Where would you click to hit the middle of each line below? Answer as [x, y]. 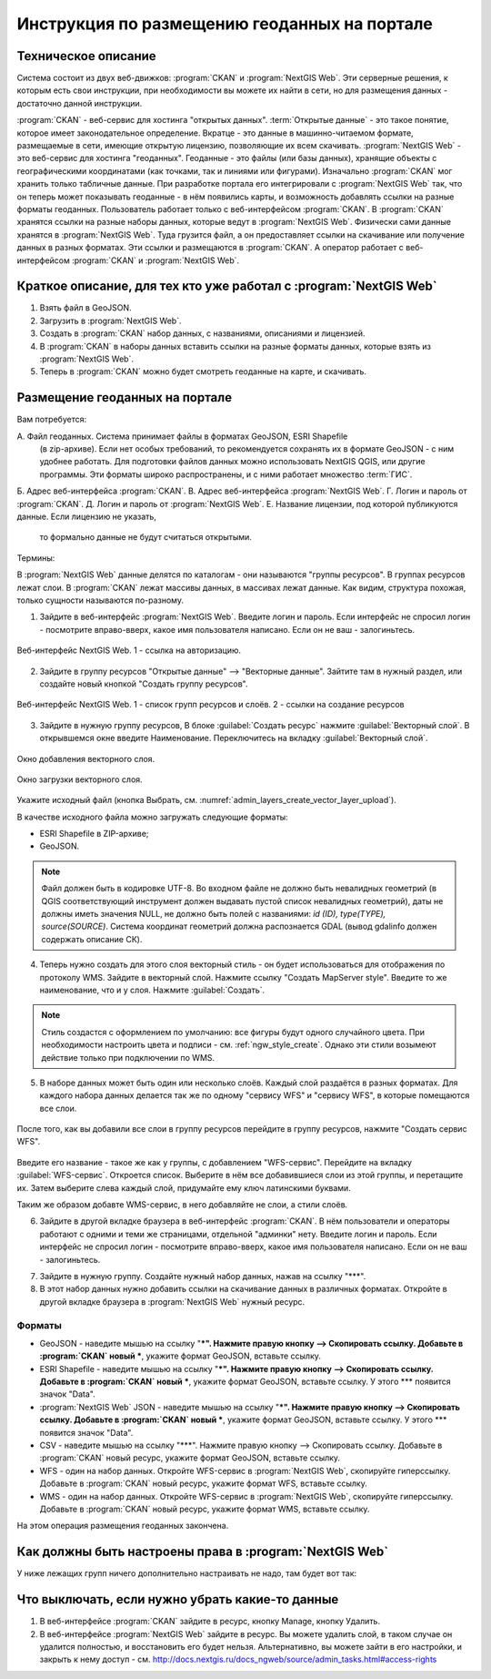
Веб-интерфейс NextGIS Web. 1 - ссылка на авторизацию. [129, 650]
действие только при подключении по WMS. [128, 1057]
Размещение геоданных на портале [124, 397]
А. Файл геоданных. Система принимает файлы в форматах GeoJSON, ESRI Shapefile [182, 436]
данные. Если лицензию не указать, [86, 517]
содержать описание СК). [92, 939]
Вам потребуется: [51, 420]
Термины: [36, 558]
